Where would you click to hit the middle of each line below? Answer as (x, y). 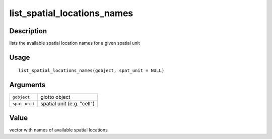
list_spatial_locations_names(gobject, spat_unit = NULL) (91, 71)
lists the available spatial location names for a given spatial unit (75, 43)
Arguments (27, 85)
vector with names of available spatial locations (58, 130)
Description (28, 31)
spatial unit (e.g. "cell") (68, 104)
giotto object (55, 97)
